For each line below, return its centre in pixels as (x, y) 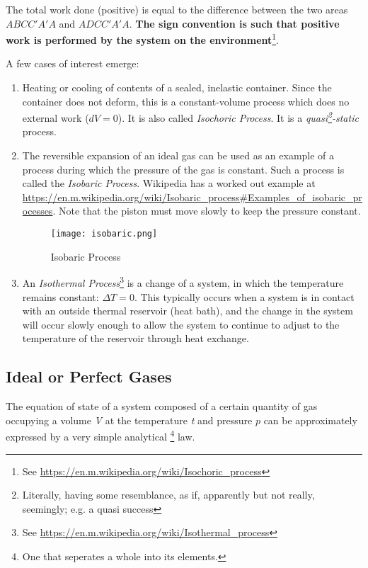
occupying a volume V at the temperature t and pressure (129, 420)
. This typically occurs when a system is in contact (244, 296)
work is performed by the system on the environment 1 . (143, 39)
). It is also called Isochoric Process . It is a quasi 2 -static (238, 117)
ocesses (38, 211)
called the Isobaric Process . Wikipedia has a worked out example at (169, 183)
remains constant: (61, 296)
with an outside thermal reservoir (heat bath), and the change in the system (188, 311)
